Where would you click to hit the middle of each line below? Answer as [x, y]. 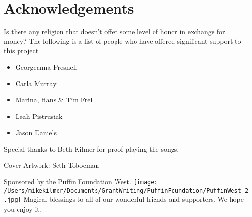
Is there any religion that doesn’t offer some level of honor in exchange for [115, 31]
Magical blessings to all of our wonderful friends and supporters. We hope [134, 199]
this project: [22, 50]
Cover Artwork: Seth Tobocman [52, 165]
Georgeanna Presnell [46, 67]
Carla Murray [36, 83]
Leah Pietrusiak [39, 116]
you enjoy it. [23, 209]
